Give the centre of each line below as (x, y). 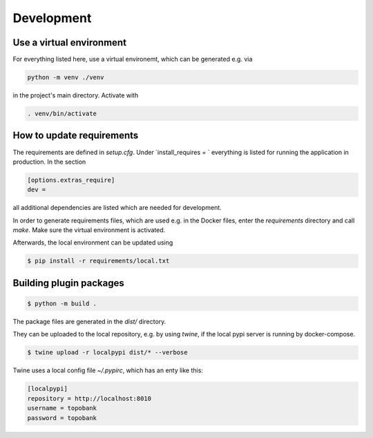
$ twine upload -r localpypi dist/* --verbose (107, 353)
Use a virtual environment (70, 42)
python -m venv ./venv (66, 77)
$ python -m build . (62, 304)
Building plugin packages (68, 283)
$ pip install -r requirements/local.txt (98, 261)
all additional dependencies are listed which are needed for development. (117, 208)
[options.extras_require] (71, 180)
